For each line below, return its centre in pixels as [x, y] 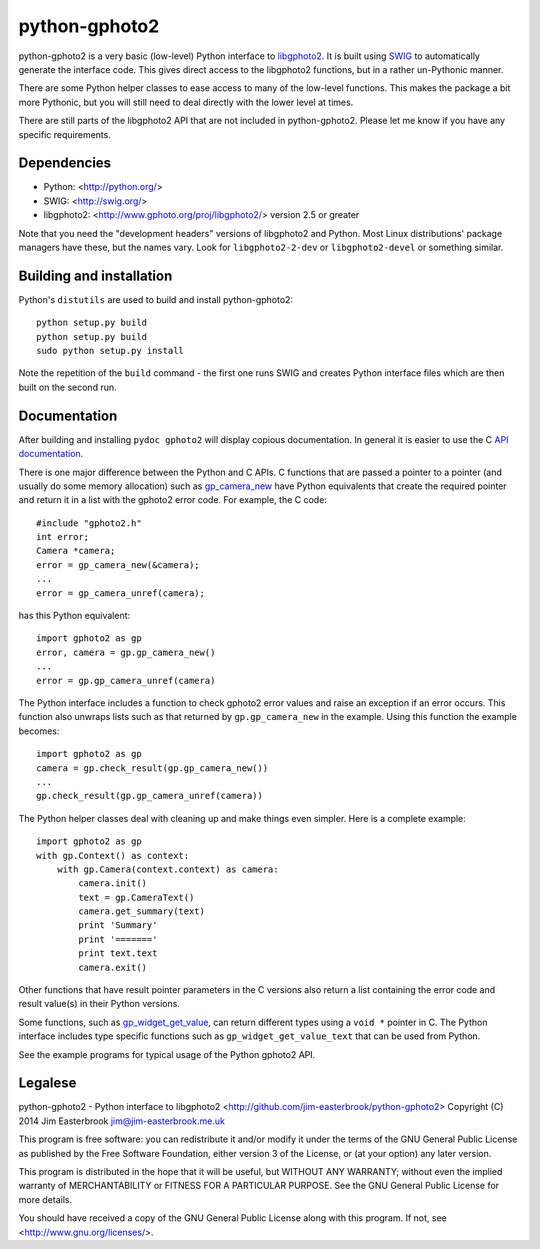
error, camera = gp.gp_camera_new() [126, 652]
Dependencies [65, 163]
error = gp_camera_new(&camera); [118, 564]
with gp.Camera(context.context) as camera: [167, 869]
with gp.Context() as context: [113, 855]
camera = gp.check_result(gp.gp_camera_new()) [152, 768]
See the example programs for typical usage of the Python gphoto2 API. [167, 1054]
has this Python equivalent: [74, 616]
